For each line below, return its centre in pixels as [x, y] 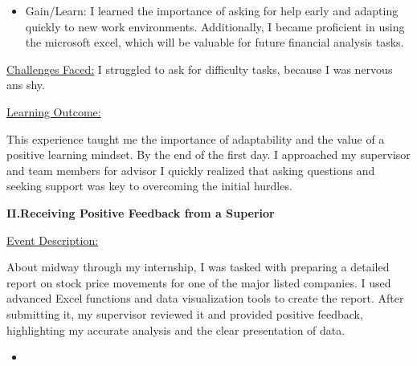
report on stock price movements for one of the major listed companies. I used [199, 282]
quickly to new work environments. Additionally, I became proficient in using [215, 26]
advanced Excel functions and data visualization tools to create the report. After [205, 298]
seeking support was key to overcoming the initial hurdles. [149, 186]
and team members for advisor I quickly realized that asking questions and [191, 170]
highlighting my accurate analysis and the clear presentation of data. [176, 329]
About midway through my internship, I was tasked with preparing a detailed [198, 267]
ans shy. [26, 85]
